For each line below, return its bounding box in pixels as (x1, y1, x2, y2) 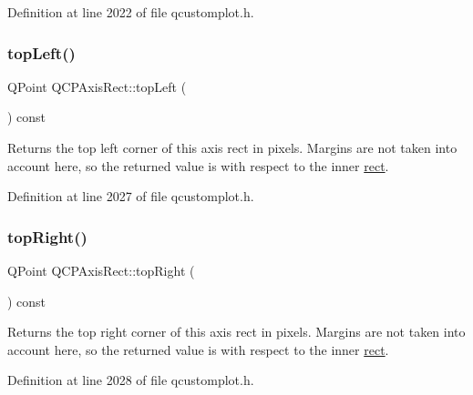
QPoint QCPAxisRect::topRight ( (7, 261, 195, 279)
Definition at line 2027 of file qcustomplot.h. (7, 187, 254, 206)
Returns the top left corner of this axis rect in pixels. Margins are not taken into (7, 138, 458, 157)
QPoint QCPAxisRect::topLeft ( (7, 76, 187, 96)
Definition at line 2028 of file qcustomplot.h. (7, 370, 254, 390)
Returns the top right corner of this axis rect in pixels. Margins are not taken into (7, 322, 466, 341)
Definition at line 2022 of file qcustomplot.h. (7, 3, 254, 21)
